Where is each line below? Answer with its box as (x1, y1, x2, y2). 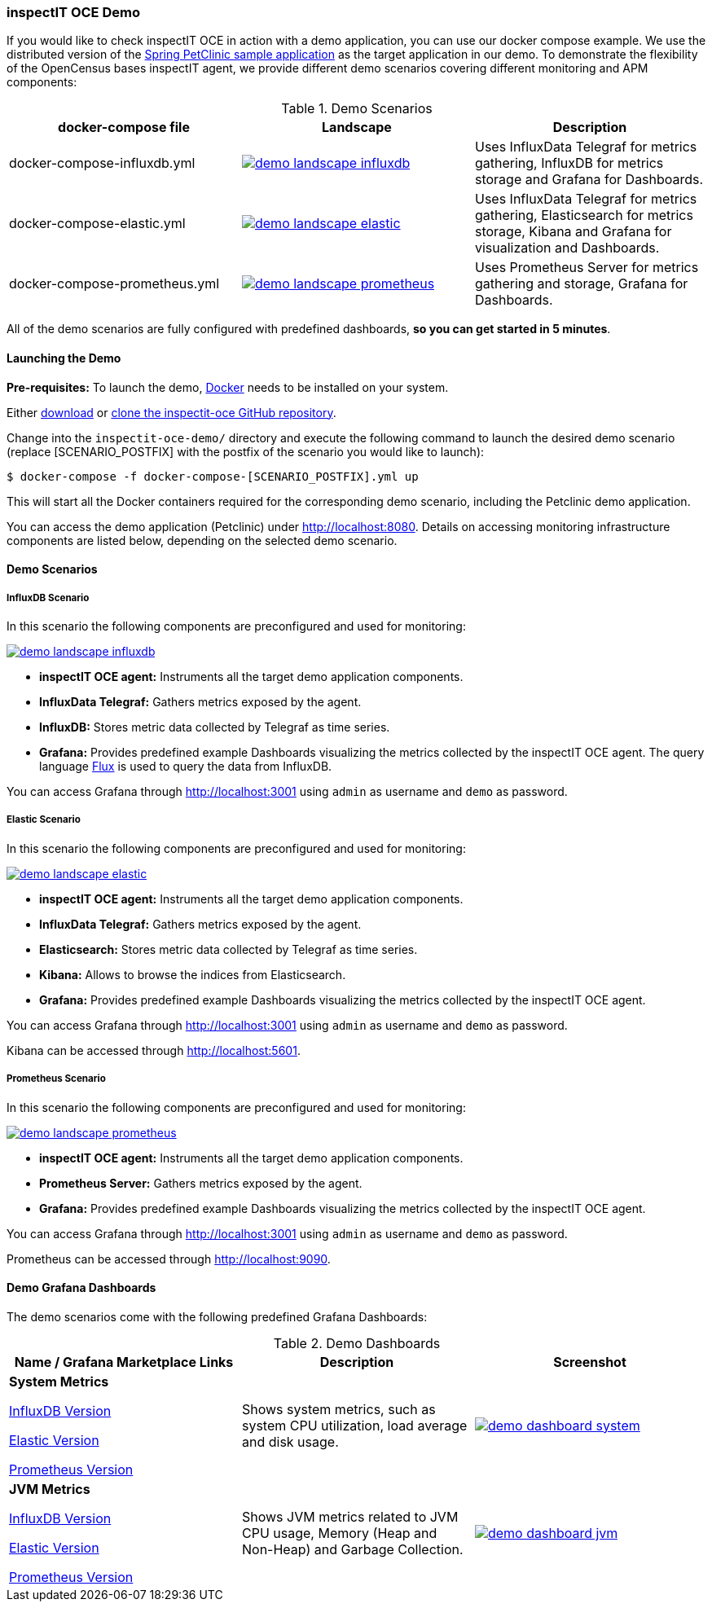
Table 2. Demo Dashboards (273, 1334, 441, 1351)
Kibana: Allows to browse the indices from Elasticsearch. (39, 967, 346, 982)
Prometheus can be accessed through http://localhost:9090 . (7, 1251, 331, 1266)
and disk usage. (241, 1433, 339, 1450)
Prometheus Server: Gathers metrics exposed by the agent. (39, 1175, 363, 1190)
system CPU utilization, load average (241, 1417, 468, 1434)
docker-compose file (58, 119, 190, 136)
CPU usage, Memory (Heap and (241, 1524, 437, 1541)
